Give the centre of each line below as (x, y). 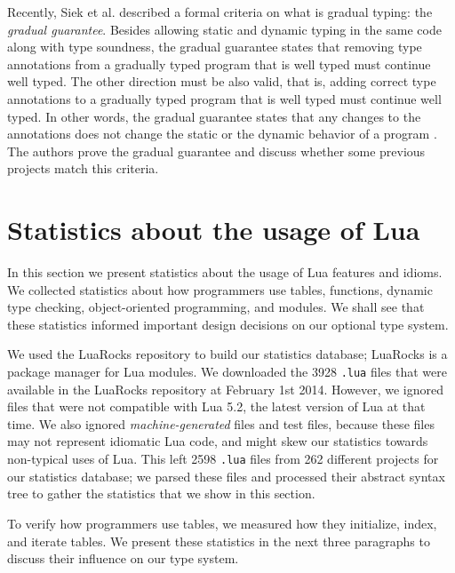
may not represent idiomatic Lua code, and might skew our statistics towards (218, 441)
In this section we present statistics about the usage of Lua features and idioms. (225, 272)
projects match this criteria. (83, 168)
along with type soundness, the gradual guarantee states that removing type (215, 47)
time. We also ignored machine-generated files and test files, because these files (221, 423)
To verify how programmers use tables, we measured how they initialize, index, (222, 523)
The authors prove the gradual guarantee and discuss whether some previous (216, 151)
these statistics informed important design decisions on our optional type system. (228, 324)
